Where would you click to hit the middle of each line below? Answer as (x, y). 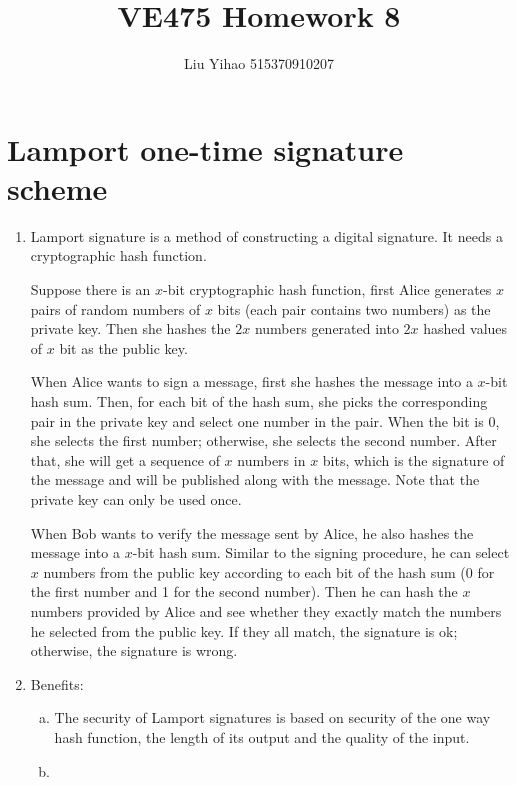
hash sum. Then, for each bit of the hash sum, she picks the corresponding (259, 401)
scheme (57, 187)
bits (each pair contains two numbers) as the (354, 308)
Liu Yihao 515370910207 (259, 63)
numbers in (271, 459)
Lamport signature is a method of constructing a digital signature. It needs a (266, 235)
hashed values (465, 328)
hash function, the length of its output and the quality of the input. (262, 736)
